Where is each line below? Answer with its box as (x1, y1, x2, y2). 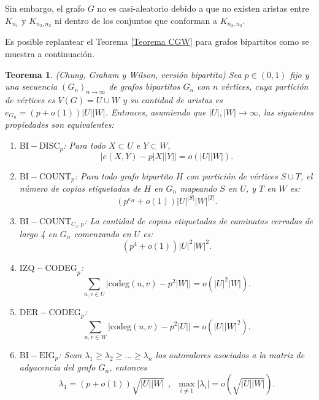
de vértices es (5, 93, 55, 106)
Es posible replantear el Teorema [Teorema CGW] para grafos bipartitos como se (5, 35, 309, 48)
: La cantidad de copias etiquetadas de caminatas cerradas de (84, 214, 313, 227)
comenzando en (74, 227, 131, 240)
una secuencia (5, 80, 58, 93)
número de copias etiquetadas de (19, 181, 141, 194)
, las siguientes (258, 105, 313, 118)
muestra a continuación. (5, 47, 94, 60)
